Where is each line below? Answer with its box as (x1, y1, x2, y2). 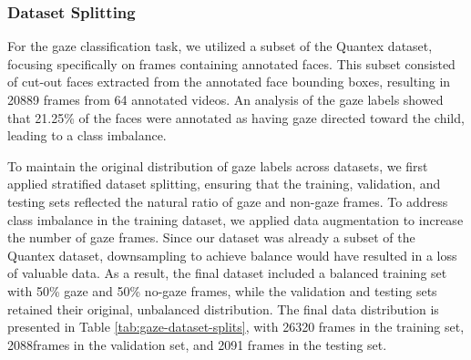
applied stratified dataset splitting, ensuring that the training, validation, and (7, 174, 441, 193)
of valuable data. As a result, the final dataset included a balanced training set (7, 263, 447, 283)
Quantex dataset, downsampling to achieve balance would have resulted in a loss (7, 245, 457, 264)
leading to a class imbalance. (7, 126, 167, 145)
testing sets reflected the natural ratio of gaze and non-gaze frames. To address (7, 191, 448, 211)
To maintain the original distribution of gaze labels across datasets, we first (7, 156, 428, 175)
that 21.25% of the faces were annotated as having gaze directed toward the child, (7, 108, 465, 127)
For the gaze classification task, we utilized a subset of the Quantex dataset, (7, 36, 433, 56)
